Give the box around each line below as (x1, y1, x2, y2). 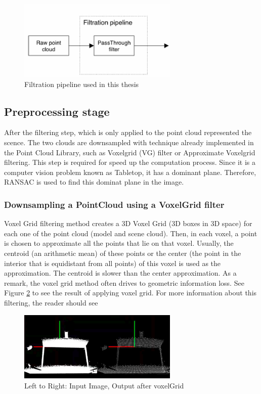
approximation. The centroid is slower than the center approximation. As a (4, 268, 237, 278)
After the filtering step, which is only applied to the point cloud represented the (4, 127, 252, 138)
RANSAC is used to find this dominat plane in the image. (4, 177, 184, 187)
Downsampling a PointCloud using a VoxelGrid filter (4, 198, 225, 210)
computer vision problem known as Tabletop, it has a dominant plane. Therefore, (4, 166, 256, 177)
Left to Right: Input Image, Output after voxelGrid (24, 380, 184, 390)
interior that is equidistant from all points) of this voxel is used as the (4, 257, 221, 268)
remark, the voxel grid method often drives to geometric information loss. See (4, 277, 244, 288)
